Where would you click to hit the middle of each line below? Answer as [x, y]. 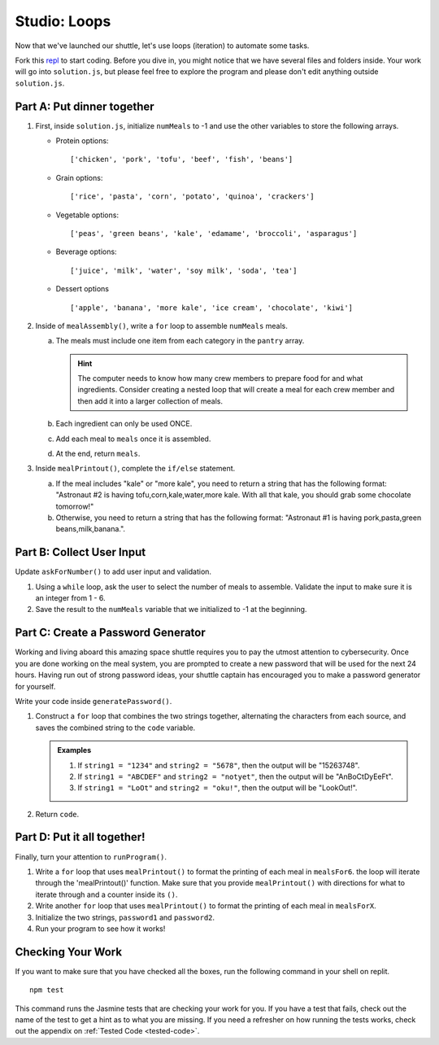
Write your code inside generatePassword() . [93, 701]
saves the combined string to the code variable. [115, 728]
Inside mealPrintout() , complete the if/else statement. [135, 469]
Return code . [57, 814]
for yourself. [35, 686]
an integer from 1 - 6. [70, 598]
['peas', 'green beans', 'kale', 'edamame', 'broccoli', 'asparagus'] [214, 233]
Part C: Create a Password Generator [111, 633]
